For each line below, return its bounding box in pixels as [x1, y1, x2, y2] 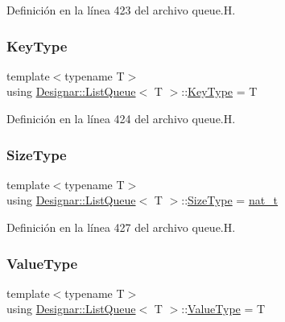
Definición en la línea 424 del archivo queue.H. [6, 110, 236, 126]
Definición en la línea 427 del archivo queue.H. [6, 219, 236, 235]
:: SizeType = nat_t [181, 192, 279, 208]
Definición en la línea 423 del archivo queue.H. [6, 2, 236, 18]
